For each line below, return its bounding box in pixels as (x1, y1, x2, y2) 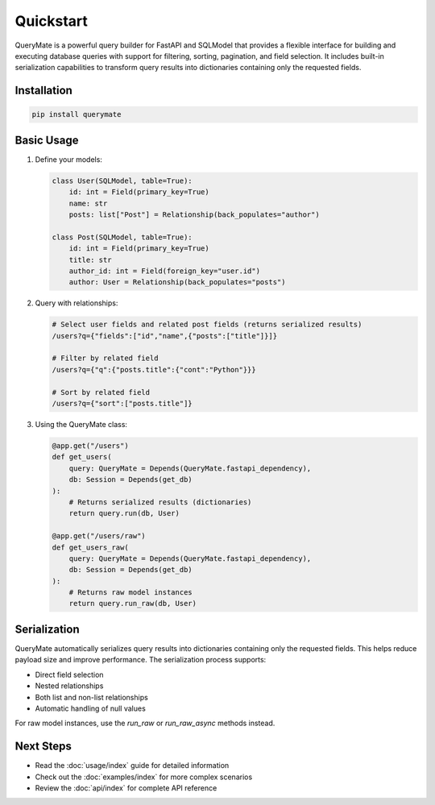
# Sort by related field (52, 388, 151, 396)
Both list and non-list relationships (35, 692, 148, 702)
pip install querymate (31, 110, 122, 119)
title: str (68, 255, 112, 264)
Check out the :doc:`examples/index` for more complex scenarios (35, 772, 253, 782)
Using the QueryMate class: (35, 420, 128, 429)
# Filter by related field (52, 354, 159, 363)
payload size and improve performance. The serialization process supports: (14, 655, 267, 665)
